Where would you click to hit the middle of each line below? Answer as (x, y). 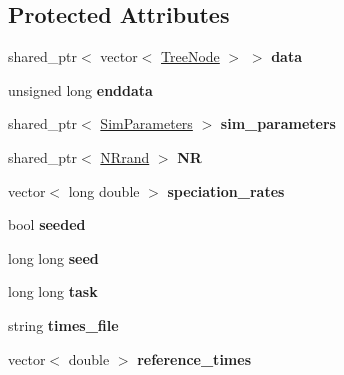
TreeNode (190, 56)
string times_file (63, 324)
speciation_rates (226, 190)
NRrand (125, 156)
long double (104, 190)
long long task (53, 291)
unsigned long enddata (80, 89)
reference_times (194, 358)
